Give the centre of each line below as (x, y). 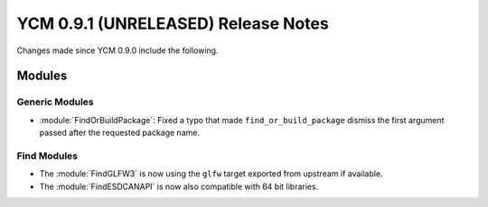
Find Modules (47, 156)
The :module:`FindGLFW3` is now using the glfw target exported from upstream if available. (211, 174)
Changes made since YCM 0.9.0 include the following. (117, 50)
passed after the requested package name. (120, 133)
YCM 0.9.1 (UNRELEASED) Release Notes (173, 23)
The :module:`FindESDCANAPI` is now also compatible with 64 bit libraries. (179, 186)
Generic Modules (55, 102)
